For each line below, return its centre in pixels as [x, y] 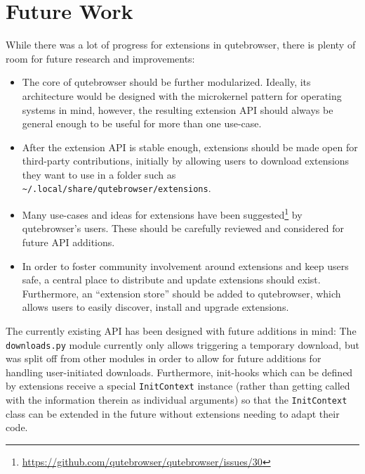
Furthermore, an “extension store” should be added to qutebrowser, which [181, 293]
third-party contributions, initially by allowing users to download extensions [186, 161]
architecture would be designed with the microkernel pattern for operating [182, 95]
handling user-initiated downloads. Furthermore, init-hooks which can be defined [179, 372]
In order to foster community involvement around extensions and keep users [185, 265]
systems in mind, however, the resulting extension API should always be [178, 109]
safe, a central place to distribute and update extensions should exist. [171, 280]
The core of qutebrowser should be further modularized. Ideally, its [166, 82]
